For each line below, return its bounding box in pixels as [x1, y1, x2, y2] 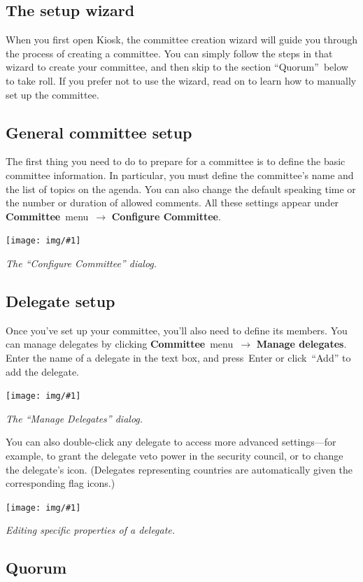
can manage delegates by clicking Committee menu [6, 336, 234, 351]
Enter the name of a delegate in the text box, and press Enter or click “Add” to [6, 350, 351, 364]
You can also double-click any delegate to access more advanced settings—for [6, 434, 336, 449]
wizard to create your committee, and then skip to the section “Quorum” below [6, 59, 348, 74]
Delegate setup [6, 290, 115, 311]
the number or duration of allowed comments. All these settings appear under [6, 195, 339, 210]
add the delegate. [6, 364, 79, 378]
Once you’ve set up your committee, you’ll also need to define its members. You [6, 322, 348, 337]
